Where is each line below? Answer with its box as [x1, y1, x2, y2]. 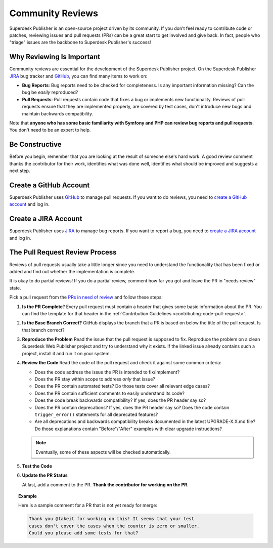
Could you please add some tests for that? [28, 530, 139, 536]
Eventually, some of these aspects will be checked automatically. [35, 449, 171, 455]
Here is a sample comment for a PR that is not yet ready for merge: [18, 502, 158, 509]
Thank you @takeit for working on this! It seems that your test [28, 516, 195, 522]
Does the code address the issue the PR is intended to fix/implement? [34, 369, 180, 375]
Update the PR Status [22, 472, 68, 478]
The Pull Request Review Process [9, 248, 117, 257]
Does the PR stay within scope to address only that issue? [34, 376, 155, 382]
